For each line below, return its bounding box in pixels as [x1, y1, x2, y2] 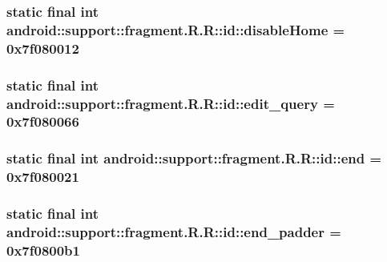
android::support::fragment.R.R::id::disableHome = [6, 19, 345, 39]
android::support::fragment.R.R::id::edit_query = [6, 93, 335, 113]
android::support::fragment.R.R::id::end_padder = [6, 221, 341, 241]
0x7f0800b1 [6, 240, 80, 260]
